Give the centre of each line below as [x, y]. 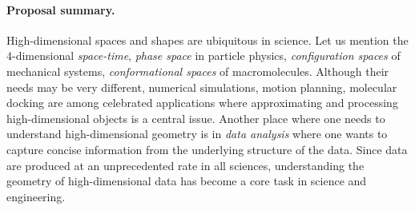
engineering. [36, 196]
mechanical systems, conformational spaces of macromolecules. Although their [198, 71]
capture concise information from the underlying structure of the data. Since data [207, 149]
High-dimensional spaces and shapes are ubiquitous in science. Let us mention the [207, 40]
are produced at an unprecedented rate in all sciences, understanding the [185, 165]
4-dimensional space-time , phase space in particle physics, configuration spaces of [203, 55]
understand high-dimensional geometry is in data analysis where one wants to [197, 134]
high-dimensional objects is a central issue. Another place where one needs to [196, 118]
